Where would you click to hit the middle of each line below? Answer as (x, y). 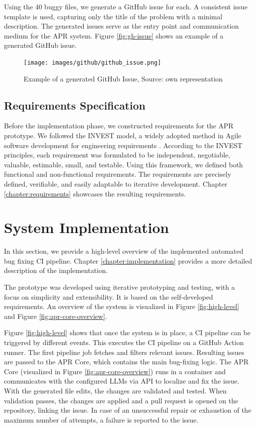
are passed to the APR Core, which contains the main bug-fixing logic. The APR (126, 362)
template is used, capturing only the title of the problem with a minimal (113, 16)
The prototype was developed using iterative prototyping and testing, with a (119, 287)
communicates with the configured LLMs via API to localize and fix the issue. (122, 381)
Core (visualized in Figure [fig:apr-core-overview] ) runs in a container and (115, 371)
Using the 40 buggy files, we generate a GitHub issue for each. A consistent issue (126, 6)
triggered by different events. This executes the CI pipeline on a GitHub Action (124, 342)
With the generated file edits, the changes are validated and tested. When (115, 391)
